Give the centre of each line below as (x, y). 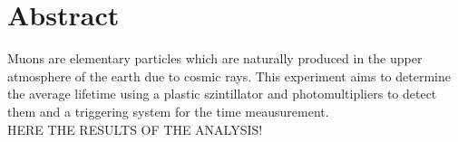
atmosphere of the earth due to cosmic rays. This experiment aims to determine (229, 76)
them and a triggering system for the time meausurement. (168, 111)
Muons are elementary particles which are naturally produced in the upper (215, 58)
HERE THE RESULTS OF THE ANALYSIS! (135, 129)
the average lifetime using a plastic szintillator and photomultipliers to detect (222, 94)
